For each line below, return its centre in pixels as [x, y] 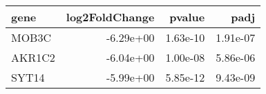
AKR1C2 [33, 57]
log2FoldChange [110, 17]
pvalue [187, 17]
